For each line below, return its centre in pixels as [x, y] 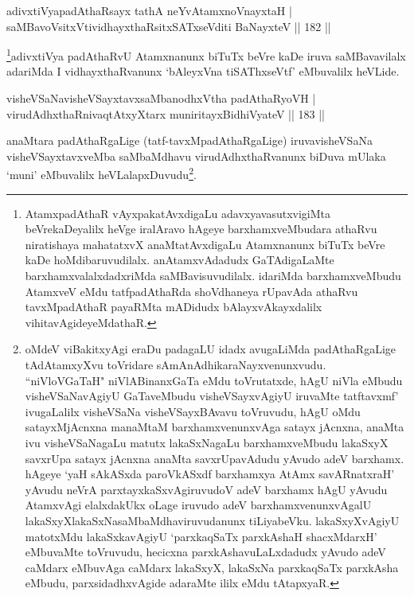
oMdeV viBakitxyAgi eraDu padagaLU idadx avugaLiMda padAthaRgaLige [211, 349]
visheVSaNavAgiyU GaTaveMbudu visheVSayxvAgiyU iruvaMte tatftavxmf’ [212, 396]
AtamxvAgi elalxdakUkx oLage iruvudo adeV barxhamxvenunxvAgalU [198, 505]
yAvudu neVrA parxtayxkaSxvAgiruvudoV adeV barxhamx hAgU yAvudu [206, 489]
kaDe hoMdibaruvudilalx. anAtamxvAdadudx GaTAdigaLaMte [180, 260]
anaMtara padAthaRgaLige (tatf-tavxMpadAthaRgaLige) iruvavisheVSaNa [189, 140]
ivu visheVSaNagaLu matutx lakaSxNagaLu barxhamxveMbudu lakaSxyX [207, 442]
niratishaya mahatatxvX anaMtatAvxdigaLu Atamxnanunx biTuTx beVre [205, 244]
